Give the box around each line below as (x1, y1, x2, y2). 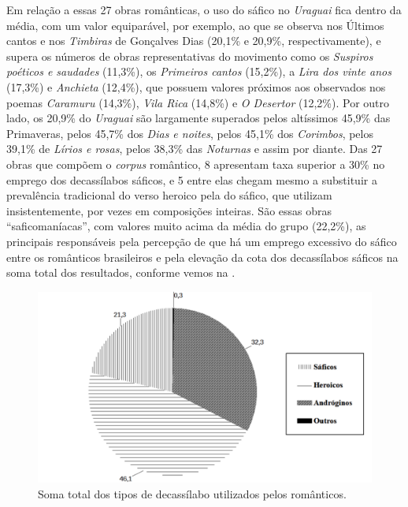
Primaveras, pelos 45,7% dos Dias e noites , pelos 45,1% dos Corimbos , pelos (6, 125, 373, 141)
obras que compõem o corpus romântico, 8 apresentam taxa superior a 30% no (6, 155, 385, 172)
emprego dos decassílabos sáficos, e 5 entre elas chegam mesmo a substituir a (6, 171, 377, 188)
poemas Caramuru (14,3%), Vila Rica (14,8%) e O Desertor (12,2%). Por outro (6, 94, 390, 110)
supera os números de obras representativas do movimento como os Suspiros (6, 47, 373, 64)
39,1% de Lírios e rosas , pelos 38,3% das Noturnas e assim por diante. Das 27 (6, 140, 383, 157)
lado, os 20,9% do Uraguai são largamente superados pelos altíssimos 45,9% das (6, 110, 391, 126)
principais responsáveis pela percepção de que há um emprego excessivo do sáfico (6, 233, 397, 249)
